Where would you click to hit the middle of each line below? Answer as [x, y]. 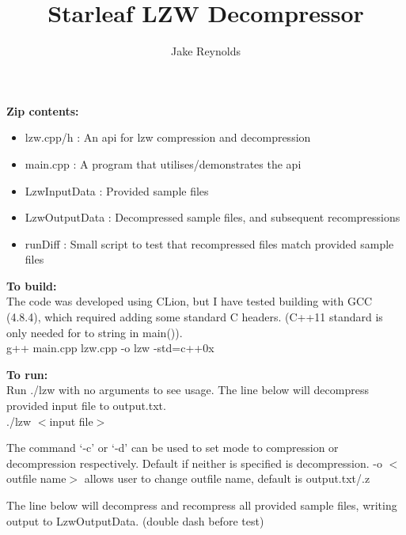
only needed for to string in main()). [95, 332]
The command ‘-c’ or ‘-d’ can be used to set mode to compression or [173, 448]
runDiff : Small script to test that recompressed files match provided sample [209, 243]
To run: [27, 374]
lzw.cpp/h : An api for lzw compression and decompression [168, 137]
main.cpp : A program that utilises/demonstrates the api [163, 163]
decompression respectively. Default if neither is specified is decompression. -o [194, 463]
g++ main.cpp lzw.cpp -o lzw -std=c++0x [110, 348]
